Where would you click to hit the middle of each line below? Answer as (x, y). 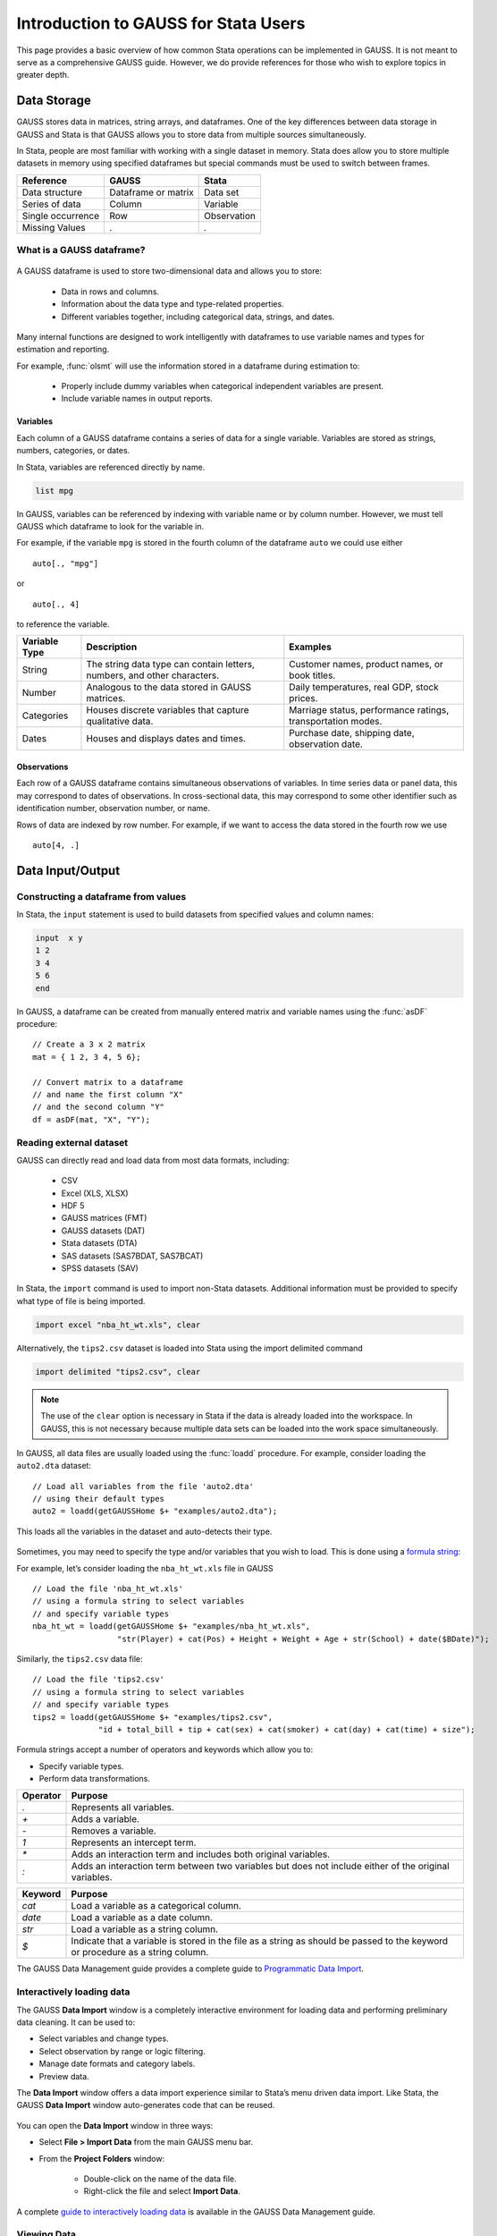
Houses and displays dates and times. (166, 739)
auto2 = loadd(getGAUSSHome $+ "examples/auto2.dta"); (155, 1511)
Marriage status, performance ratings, (369, 710)
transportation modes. (336, 722)
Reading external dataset (72, 1142)
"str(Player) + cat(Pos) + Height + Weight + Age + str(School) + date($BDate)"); (303, 1639)
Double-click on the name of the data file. (160, 2179)
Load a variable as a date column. (142, 1918)
